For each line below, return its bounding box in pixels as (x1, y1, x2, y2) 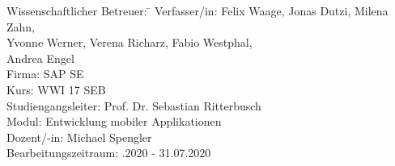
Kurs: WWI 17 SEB (6, 81, 106, 98)
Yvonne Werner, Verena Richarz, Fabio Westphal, (6, 34, 253, 51)
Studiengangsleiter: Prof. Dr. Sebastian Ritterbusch (6, 97, 261, 114)
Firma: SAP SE (6, 65, 84, 82)
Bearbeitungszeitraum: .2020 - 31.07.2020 (6, 144, 211, 161)
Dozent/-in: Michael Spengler (6, 128, 152, 145)
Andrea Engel (6, 49, 74, 66)
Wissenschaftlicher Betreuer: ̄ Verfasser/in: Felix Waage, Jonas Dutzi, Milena (6, 2, 389, 19)
